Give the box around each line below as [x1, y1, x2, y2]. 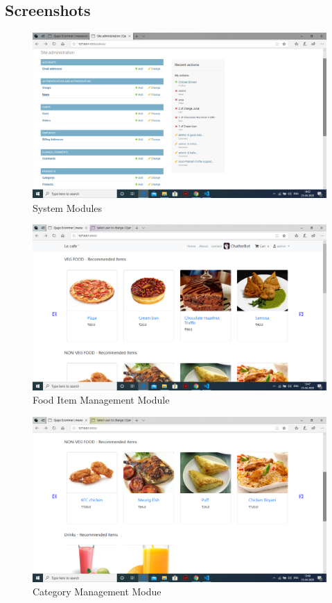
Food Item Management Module [33, 393, 170, 407]
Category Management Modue [33, 584, 161, 599]
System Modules [33, 200, 103, 215]
